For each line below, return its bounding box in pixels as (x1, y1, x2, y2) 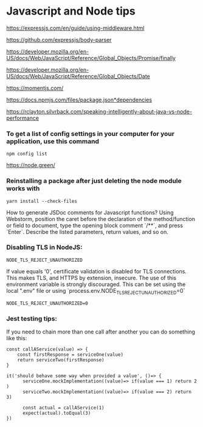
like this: (6, 334, 27, 341)
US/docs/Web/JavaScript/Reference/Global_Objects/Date (6, 72, 150, 80)
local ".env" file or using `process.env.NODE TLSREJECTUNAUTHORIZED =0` (6, 287, 185, 296)
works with (6, 184, 40, 193)
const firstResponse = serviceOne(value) (17, 351, 123, 358)
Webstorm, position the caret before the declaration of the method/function (6, 215, 196, 222)
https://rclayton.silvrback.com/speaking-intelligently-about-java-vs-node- (6, 108, 193, 115)
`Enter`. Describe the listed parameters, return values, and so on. (6, 228, 168, 235)
